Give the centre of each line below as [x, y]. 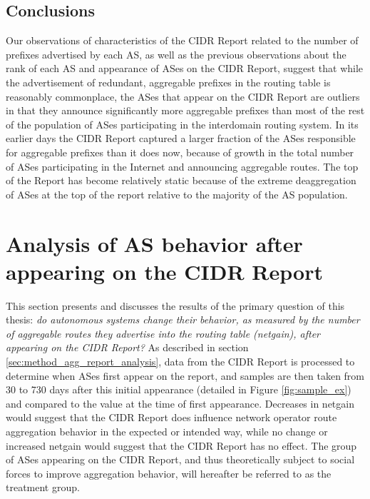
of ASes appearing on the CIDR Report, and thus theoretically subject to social [180, 459]
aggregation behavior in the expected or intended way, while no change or [167, 431]
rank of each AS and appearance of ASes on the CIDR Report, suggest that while [185, 68]
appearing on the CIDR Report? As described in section [127, 347]
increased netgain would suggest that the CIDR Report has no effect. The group [181, 445]
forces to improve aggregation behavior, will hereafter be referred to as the [169, 473]
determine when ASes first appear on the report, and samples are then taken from [185, 375]
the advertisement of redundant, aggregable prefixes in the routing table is [168, 82]
